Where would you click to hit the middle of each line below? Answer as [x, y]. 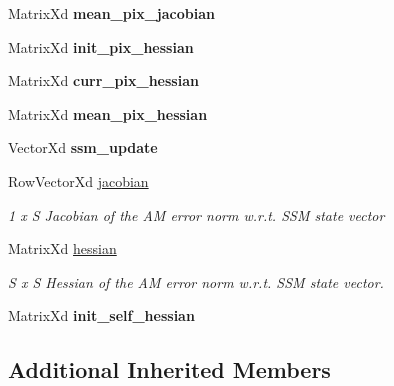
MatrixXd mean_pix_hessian [108, 113]
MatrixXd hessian [62, 248]
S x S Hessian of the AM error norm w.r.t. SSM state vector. [196, 281]
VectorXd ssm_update [83, 147]
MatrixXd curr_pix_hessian [103, 80]
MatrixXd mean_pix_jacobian [111, 13]
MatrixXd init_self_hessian [101, 315]
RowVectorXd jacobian [78, 180]
